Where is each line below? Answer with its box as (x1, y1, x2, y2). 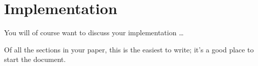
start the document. (4, 54, 66, 64)
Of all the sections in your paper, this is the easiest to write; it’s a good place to (4, 44, 254, 54)
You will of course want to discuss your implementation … (4, 27, 184, 38)
